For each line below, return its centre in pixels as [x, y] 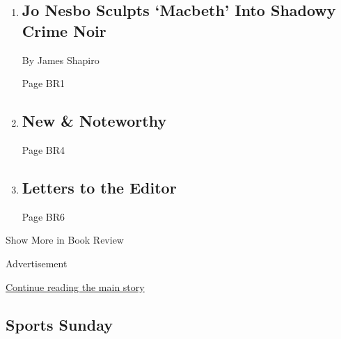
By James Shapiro [61, 60]
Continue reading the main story [75, 286]
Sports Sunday [59, 324]
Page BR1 [43, 83]
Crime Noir [64, 30]
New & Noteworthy [94, 121]
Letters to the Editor [99, 187]
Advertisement [37, 263]
